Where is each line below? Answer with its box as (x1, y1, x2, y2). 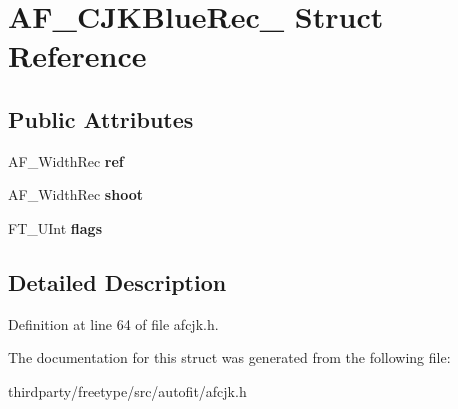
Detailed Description (8, 266, 227, 297)
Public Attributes (8, 103, 194, 134)
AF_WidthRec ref (8, 150, 124, 171)
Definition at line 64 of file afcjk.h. (8, 313, 219, 334)
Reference (8, 35, 147, 76)
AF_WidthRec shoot (8, 184, 143, 205)
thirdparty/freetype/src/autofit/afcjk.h (8, 380, 247, 401)
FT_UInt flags (8, 217, 102, 238)
